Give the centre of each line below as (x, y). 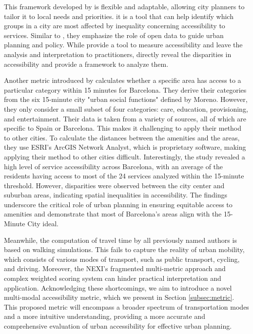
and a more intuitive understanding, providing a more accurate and (105, 316)
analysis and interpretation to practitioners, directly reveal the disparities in (118, 54)
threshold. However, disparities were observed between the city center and (114, 185)
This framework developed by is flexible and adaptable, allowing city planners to (124, 6)
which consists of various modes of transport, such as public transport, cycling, (122, 259)
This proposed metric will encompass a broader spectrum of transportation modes (126, 306)
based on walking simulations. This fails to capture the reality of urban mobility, (124, 249)
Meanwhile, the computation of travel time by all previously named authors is (120, 240)
